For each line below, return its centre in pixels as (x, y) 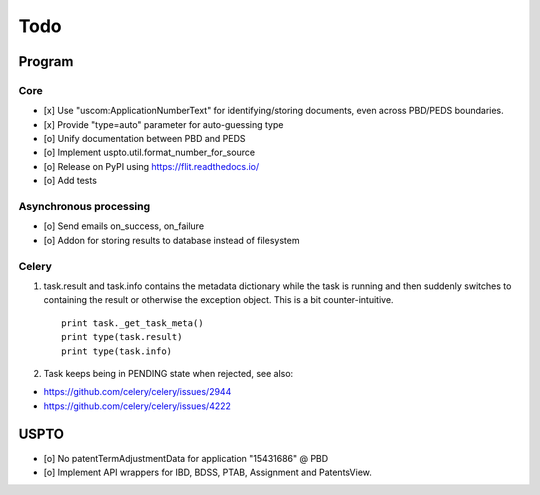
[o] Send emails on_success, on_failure (124, 226)
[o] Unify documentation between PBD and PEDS (144, 139)
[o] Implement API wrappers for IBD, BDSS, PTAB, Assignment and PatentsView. (207, 472)
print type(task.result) (122, 337)
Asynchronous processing (84, 207)
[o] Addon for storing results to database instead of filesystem (171, 240)
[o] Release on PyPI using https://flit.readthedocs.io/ (151, 166)
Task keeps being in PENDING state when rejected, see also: (168, 373)
